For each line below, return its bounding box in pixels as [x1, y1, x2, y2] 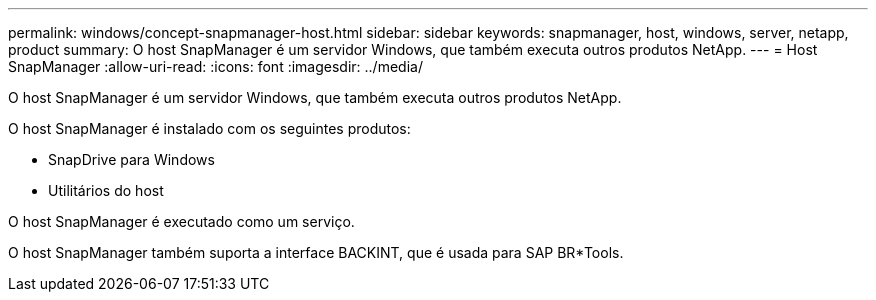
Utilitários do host [48, 182, 164, 199]
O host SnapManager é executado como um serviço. [8, 213, 355, 230]
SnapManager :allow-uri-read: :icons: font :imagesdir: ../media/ [8, 58, 423, 75]
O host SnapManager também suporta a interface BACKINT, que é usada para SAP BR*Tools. [8, 244, 624, 261]
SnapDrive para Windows [48, 151, 215, 168]
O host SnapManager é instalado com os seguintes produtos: [8, 120, 411, 137]
